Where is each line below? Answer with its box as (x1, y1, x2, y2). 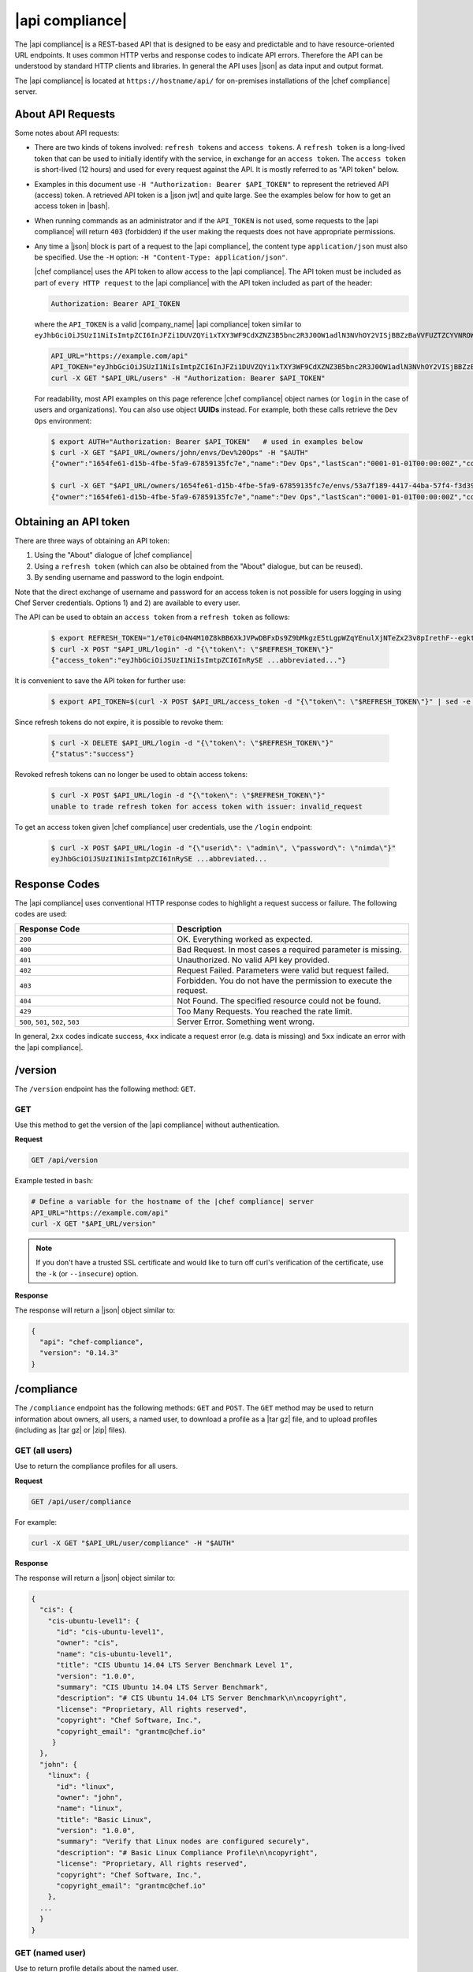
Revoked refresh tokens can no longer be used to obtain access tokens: (14, 770, 248, 779)
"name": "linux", (56, 1804, 124, 1813)
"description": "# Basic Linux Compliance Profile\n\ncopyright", (56, 1848, 318, 1857)
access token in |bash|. (34, 201, 110, 211)
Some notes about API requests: (14, 129, 120, 138)
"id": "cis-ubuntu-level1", (56, 1627, 165, 1637)
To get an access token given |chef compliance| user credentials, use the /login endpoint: (14, 822, 313, 831)
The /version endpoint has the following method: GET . (14, 1084, 196, 1093)
